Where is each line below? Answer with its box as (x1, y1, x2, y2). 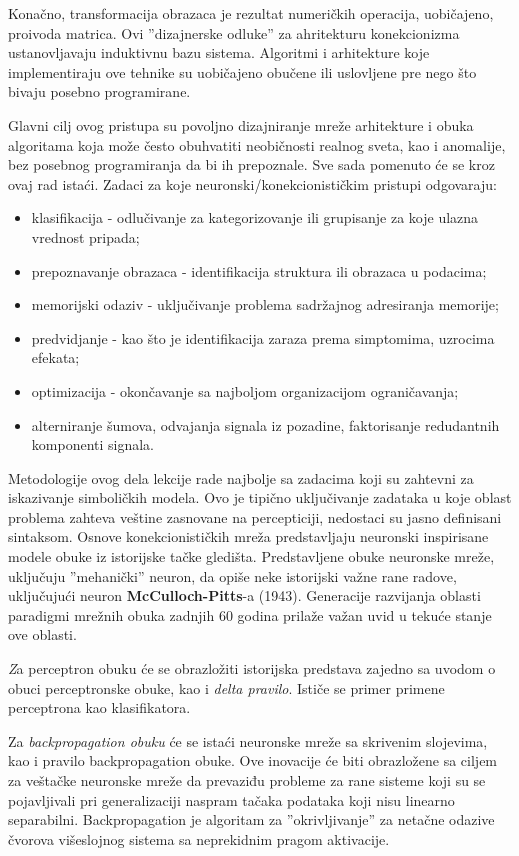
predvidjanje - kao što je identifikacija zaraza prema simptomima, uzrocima (31, 327, 495, 348)
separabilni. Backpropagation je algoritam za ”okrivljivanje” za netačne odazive (8, 809, 495, 830)
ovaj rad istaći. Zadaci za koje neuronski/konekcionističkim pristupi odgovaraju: (8, 173, 497, 194)
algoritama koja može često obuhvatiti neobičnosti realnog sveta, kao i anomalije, (8, 134, 506, 155)
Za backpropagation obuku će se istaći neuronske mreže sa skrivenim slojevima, (8, 730, 488, 751)
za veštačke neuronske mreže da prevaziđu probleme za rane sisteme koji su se (8, 770, 486, 790)
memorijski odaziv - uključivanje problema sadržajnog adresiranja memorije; (31, 294, 499, 315)
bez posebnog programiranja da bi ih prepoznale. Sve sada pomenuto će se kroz (8, 154, 495, 175)
